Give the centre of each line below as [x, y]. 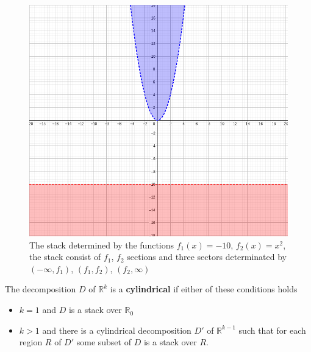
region [31, 342]
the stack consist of [65, 257]
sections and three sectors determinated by [207, 257]
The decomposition [41, 289]
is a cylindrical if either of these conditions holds [204, 289]
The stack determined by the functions [102, 245]
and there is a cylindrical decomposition [117, 330]
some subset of [104, 342]
